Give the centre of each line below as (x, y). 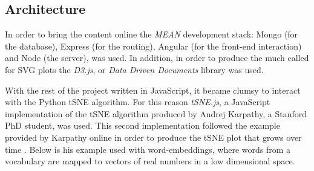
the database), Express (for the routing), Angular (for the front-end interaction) (153, 46)
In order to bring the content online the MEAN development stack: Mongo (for (152, 34)
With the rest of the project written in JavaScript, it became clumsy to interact (153, 90)
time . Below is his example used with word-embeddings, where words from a (148, 149)
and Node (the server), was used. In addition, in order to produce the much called (157, 58)
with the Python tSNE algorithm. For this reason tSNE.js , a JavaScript (138, 102)
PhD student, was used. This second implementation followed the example (142, 125)
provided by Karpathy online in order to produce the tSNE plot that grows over (153, 137)
